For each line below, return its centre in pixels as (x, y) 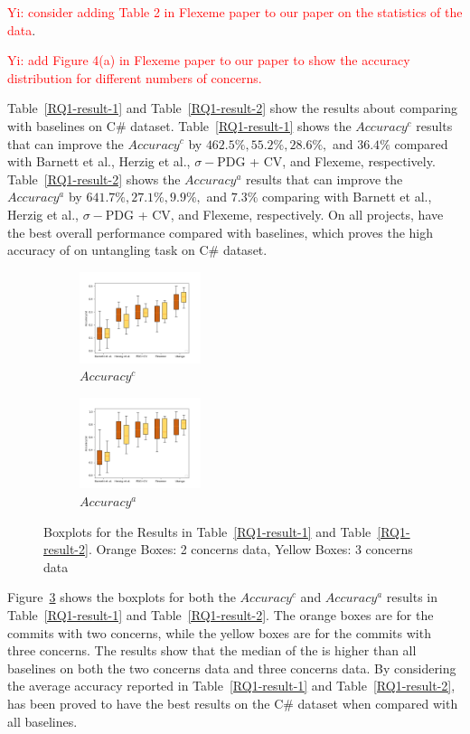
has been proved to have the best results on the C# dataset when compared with (233, 703)
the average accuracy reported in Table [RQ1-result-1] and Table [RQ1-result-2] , (231, 686)
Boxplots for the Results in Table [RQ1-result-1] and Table (207, 531)
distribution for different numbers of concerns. (135, 77)
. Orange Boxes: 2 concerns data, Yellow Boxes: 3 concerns (250, 549)
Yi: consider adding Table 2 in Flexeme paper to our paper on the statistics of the (235, 12)
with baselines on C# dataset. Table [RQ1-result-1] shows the (179, 125)
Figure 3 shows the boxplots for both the (122, 597)
